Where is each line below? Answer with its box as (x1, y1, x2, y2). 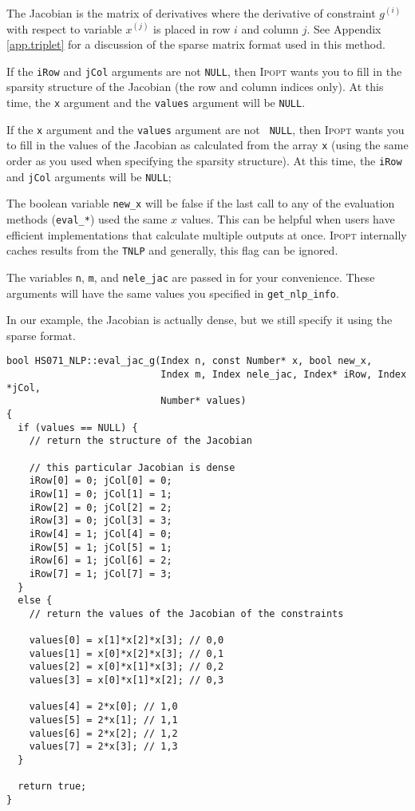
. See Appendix (306, 20, 381, 37)
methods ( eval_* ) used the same (6, 210, 168, 227)
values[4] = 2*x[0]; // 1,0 (29, 701, 178, 713)
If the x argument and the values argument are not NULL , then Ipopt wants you (6, 121, 405, 137)
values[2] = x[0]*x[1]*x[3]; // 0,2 (29, 661, 224, 673)
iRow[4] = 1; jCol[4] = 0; (29, 528, 172, 540)
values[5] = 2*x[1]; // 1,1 (29, 714, 178, 726)
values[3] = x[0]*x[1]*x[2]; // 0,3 (29, 675, 224, 686)
